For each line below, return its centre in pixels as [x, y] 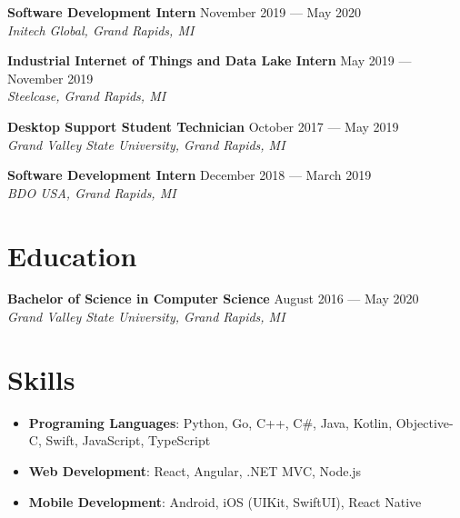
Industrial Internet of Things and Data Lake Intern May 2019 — [210, 60]
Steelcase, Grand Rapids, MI [87, 96]
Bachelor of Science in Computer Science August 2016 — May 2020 [213, 299]
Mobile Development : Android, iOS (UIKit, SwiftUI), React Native [225, 501]
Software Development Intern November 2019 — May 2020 [185, 12]
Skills [41, 379]
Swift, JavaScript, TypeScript [128, 440]
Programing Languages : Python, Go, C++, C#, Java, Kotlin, [210, 422]
